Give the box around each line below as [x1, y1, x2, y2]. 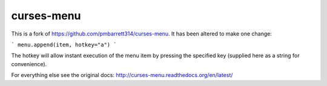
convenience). [11, 60, 47, 67]
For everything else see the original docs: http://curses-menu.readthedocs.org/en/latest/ [11, 72, 233, 79]
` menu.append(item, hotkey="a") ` [11, 41, 117, 48]
